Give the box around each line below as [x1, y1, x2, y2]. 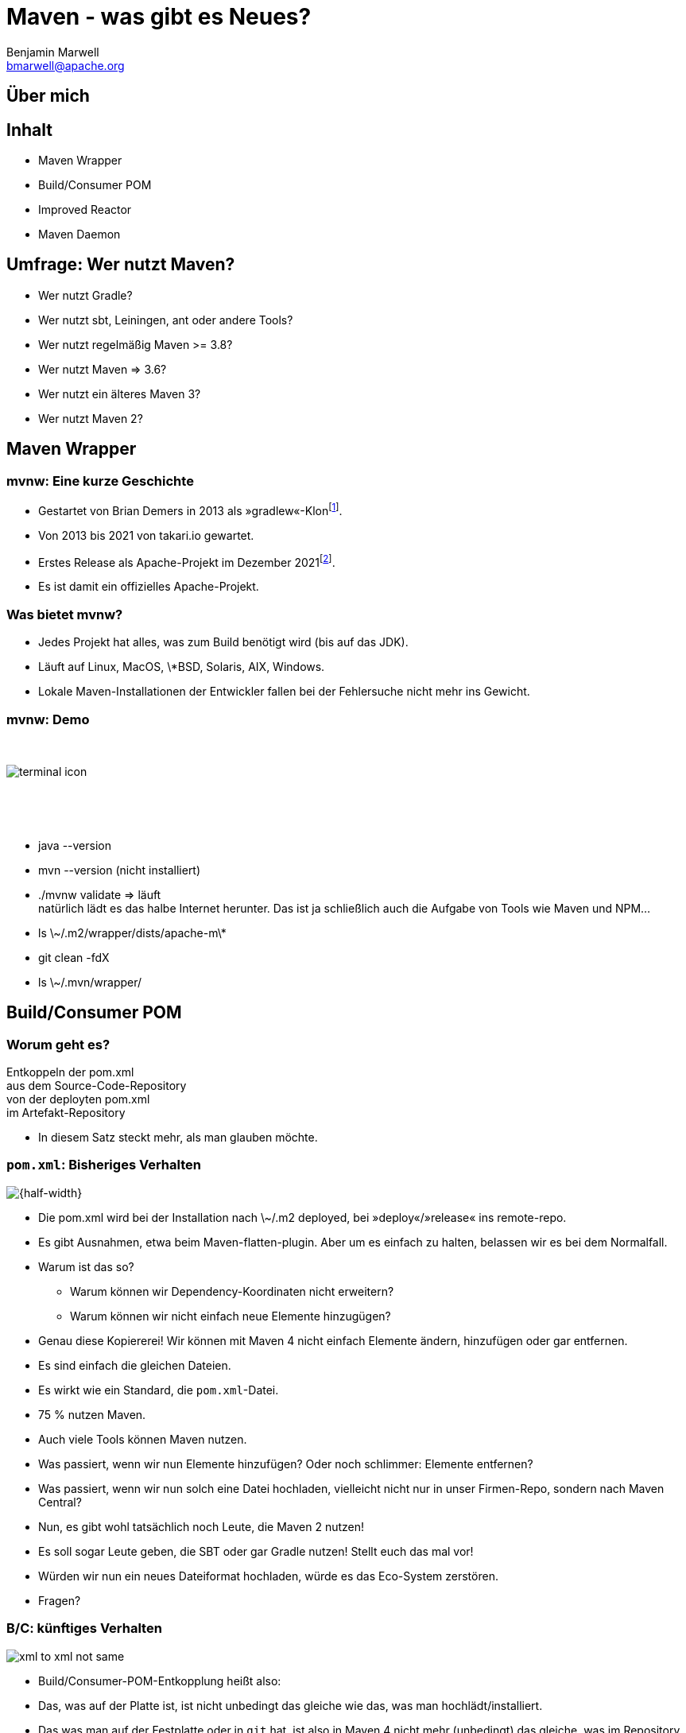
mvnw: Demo [6, 711, 90, 727]
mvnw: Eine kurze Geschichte [6, 472, 194, 489]
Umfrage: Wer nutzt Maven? [6, 254, 235, 275]
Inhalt [6, 119, 52, 140]
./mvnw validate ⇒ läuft [38, 887, 161, 901]
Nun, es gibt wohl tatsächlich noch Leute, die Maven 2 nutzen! [38, 1519, 365, 1533]
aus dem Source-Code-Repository [6, 1079, 187, 1093]
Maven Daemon [38, 227, 121, 242]
